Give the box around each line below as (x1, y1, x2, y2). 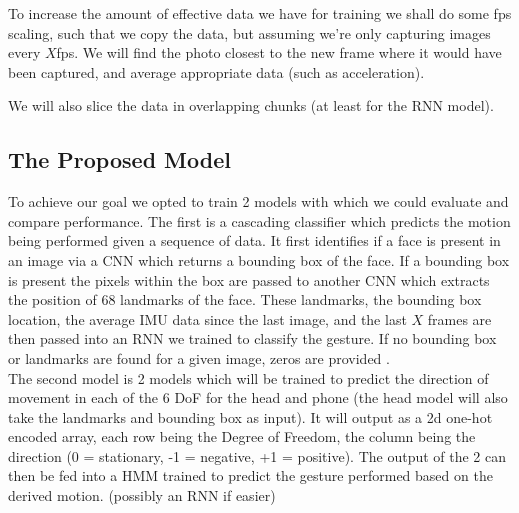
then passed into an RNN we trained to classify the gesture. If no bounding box (8, 328, 497, 349)
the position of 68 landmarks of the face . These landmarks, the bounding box (8, 289, 482, 310)
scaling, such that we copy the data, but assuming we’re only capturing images (8, 22, 491, 43)
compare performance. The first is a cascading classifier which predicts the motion (8, 210, 511, 231)
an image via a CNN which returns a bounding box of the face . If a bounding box (8, 249, 510, 270)
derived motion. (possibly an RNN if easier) (8, 485, 276, 506)
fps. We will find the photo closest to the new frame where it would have (56, 42, 502, 63)
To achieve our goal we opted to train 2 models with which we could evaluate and (8, 191, 509, 212)
